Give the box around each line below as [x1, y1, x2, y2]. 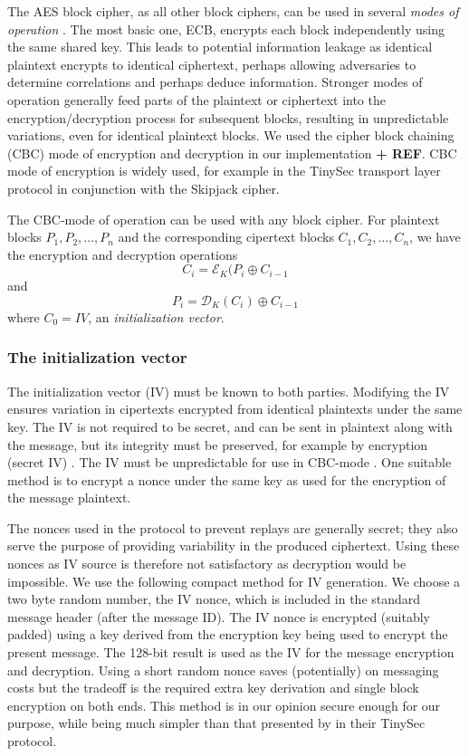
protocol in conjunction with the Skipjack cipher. [7, 178, 280, 197]
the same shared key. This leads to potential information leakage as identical [7, 37, 433, 56]
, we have [409, 227, 461, 246]
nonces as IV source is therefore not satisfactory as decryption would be [7, 554, 407, 573]
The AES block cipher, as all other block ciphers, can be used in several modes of [7, 2, 459, 20]
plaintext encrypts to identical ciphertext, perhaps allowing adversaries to [7, 54, 416, 73]
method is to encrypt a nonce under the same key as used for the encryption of [7, 470, 446, 489]
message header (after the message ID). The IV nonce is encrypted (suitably [7, 607, 430, 626]
